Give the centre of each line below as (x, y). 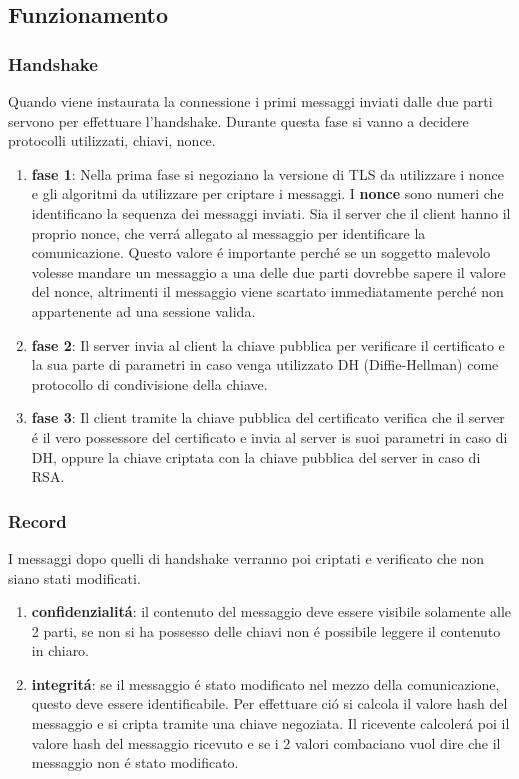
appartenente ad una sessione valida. (143, 310)
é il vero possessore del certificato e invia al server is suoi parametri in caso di (269, 436)
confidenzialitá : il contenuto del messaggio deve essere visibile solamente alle (271, 611)
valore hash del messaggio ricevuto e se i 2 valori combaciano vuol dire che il (266, 742)
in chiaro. (60, 650)
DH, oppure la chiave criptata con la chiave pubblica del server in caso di (256, 456)
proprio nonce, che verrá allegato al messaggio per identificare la (228, 232)
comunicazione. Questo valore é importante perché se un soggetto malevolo (261, 252)
